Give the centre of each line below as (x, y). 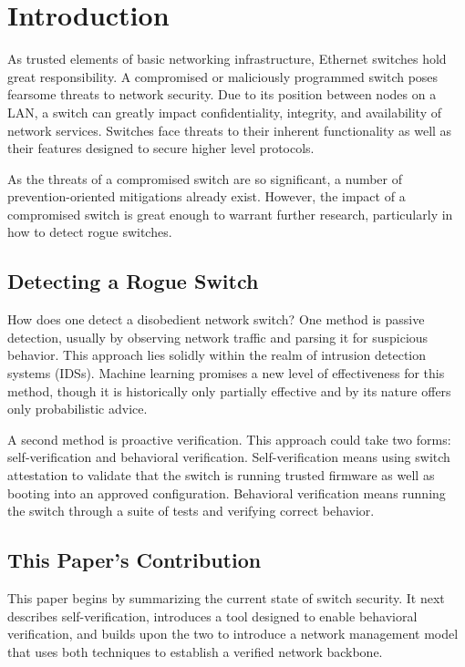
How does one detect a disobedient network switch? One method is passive (216, 319)
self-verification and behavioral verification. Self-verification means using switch (229, 457)
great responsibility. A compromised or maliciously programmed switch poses (223, 76)
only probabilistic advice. (77, 409)
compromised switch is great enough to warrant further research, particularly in (230, 214)
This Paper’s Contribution (134, 560)
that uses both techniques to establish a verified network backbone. (195, 651)
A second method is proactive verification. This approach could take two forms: (229, 439)
